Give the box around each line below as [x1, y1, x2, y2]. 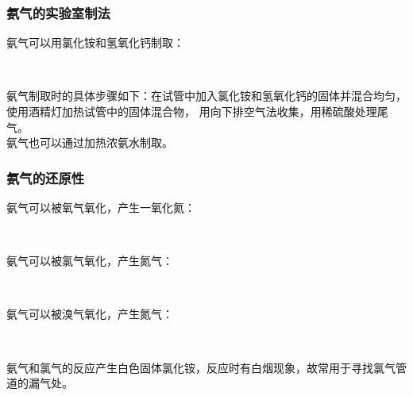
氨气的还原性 [6, 167, 85, 187]
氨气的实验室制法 [6, 2, 110, 22]
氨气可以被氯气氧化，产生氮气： [6, 252, 173, 269]
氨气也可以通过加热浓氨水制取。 [6, 134, 173, 151]
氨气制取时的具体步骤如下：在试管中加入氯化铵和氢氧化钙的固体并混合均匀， [6, 87, 407, 104]
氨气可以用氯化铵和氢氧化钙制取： [6, 34, 184, 51]
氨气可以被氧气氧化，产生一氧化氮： [6, 199, 195, 215]
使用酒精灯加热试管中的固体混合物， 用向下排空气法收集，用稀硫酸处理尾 [6, 103, 388, 119]
